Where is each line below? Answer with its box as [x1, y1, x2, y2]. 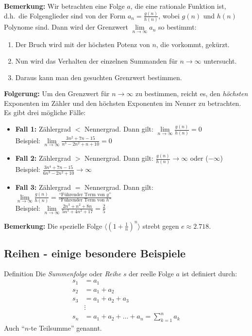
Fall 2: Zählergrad [15, 153, 71, 163]
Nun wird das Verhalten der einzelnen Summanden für [15, 56, 178, 66]
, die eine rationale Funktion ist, [130, 1, 226, 11]
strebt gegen [142, 220, 179, 231]
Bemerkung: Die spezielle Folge [4, 220, 102, 231]
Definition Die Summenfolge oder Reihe [4, 268, 121, 278]
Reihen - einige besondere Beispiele [4, 246, 186, 261]
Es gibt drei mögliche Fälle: [4, 107, 86, 118]
